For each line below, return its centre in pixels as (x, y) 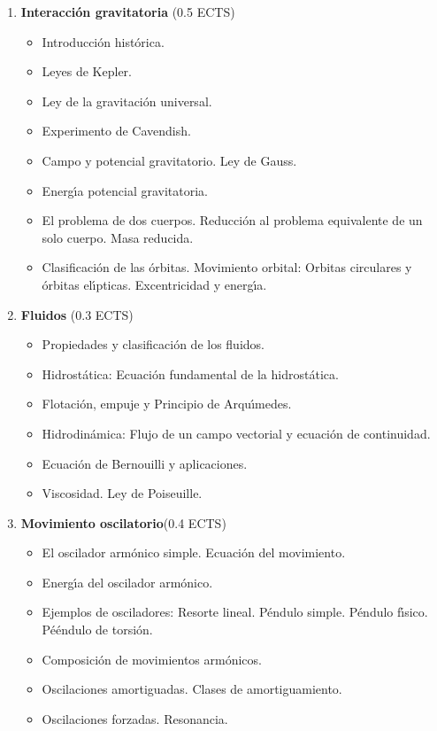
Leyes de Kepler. (87, 71)
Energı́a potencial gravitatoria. (125, 190)
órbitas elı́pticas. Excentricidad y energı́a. (154, 284)
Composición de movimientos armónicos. (152, 659)
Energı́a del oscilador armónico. (127, 582)
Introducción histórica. (103, 41)
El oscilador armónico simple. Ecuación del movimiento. (194, 552)
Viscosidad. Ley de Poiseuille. (122, 493)
